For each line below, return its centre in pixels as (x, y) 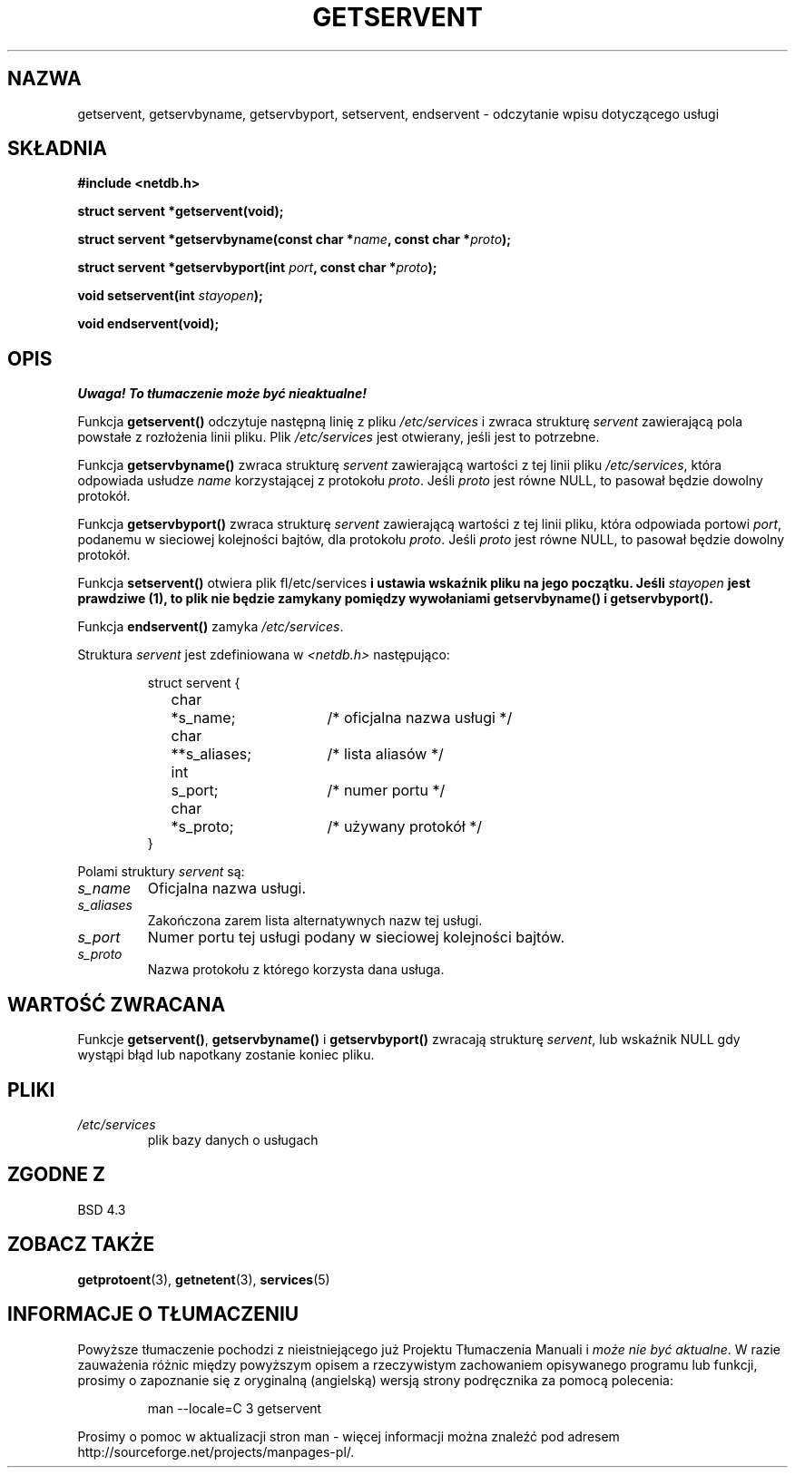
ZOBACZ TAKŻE (81, 1245)
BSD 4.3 (102, 1209)
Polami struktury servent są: (161, 872)
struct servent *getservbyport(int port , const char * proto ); (257, 268)
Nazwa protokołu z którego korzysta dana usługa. (296, 970)
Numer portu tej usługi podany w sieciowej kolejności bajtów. (356, 938)
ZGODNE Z (57, 1175)
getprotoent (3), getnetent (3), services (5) (204, 1279)
